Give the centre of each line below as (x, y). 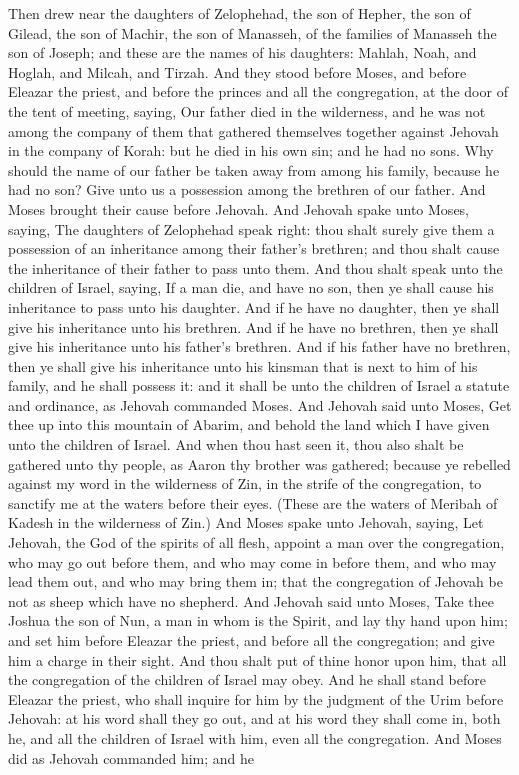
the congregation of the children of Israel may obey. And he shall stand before (247, 679)
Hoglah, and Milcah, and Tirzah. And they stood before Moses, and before (237, 71)
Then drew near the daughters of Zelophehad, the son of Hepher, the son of (239, 13)
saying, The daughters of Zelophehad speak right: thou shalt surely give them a (251, 228)
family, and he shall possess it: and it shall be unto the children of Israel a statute (259, 385)
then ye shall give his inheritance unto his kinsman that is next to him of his (243, 365)
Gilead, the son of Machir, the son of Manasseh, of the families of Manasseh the (252, 32)
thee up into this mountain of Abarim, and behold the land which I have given (249, 424)
